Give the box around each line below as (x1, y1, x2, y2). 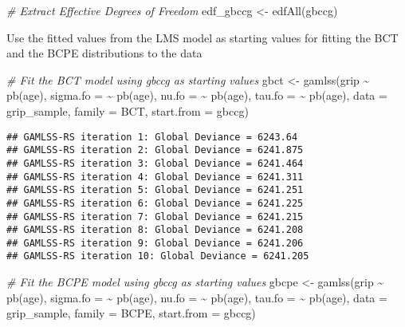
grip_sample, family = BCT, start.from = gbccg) (6, 102, 249, 119)
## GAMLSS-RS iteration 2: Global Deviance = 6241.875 (6, 144, 304, 156)
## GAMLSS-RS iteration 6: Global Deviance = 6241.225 (6, 197, 304, 209)
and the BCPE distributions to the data (6, 45, 202, 61)
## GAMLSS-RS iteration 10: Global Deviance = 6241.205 (6, 250, 309, 262)
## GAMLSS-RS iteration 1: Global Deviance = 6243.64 (6, 131, 298, 143)
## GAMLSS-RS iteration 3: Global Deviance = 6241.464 (6, 157, 304, 169)
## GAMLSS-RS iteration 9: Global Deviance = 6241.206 (6, 237, 304, 249)
